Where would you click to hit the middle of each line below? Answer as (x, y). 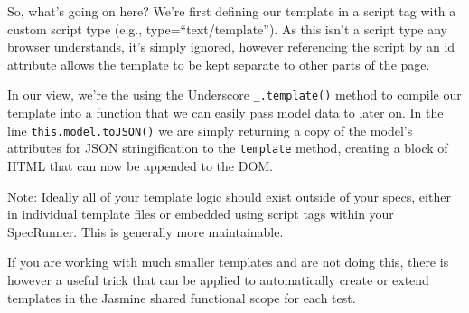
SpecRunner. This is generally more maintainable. (145, 231)
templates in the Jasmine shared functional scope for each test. (182, 297)
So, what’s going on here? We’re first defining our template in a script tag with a (232, 11)
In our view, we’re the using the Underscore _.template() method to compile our (234, 95)
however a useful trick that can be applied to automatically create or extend (218, 279)
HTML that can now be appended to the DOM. (141, 165)
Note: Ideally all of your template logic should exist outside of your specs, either (229, 196)
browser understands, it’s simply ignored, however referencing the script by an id (231, 47)
